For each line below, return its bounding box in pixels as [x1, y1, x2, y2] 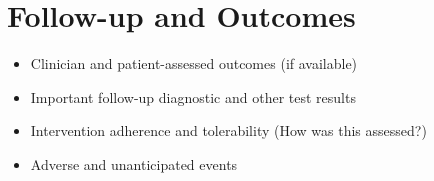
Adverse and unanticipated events [30, 153, 238, 174]
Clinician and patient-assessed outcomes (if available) [30, 53, 358, 74]
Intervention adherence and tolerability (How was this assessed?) [30, 120, 427, 141]
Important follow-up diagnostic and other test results [30, 86, 356, 107]
